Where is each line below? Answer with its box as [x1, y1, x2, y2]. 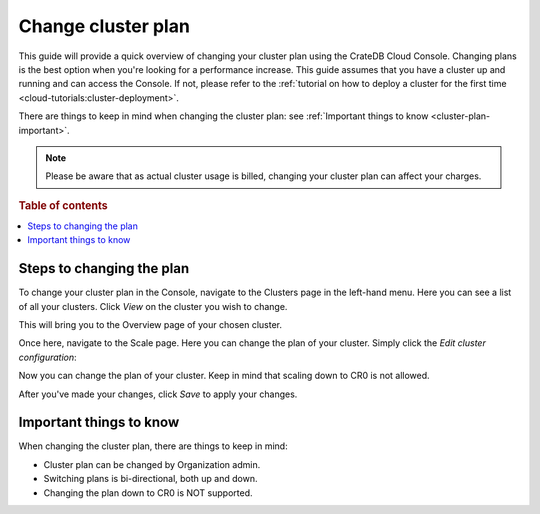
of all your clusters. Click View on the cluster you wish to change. [18, 300, 288, 312]
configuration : [18, 351, 77, 363]
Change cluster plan [18, 15, 190, 37]
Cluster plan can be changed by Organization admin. [43, 458, 261, 470]
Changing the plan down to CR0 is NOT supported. [43, 486, 253, 499]
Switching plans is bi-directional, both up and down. [43, 473, 258, 485]
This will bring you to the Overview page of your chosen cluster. [18, 319, 282, 331]
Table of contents [18, 198, 109, 212]
